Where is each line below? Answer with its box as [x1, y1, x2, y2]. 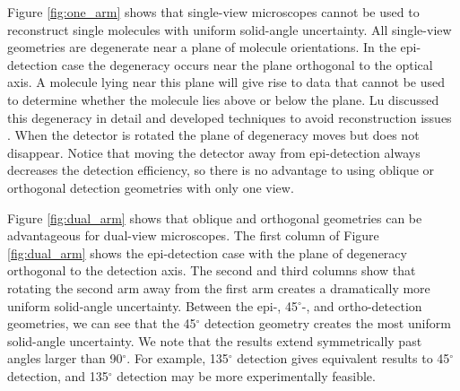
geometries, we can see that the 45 [7, 314, 196, 333]
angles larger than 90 [7, 349, 123, 368]
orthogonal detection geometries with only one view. [7, 178, 294, 196]
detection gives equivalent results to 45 [237, 349, 450, 368]
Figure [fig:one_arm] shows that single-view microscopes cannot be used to [7, 3, 420, 21]
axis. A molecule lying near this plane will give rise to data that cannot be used [7, 73, 446, 91]
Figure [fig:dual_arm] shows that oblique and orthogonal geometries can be [7, 208, 422, 227]
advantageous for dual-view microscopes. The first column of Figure [7, 226, 379, 245]
